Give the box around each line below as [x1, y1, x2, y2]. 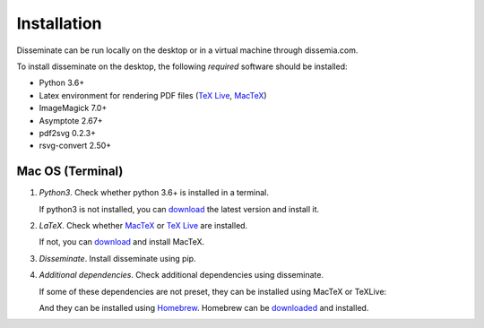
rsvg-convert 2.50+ [39, 140, 112, 151]
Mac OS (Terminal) [16, 164, 124, 179]
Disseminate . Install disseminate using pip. [39, 253, 196, 263]
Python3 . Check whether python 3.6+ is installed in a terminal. [39, 187, 269, 198]
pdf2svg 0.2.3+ [39, 127, 96, 138]
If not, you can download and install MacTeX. [39, 237, 205, 247]
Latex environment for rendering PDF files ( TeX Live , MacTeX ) [39, 90, 268, 100]
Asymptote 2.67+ [39, 115, 103, 125]
